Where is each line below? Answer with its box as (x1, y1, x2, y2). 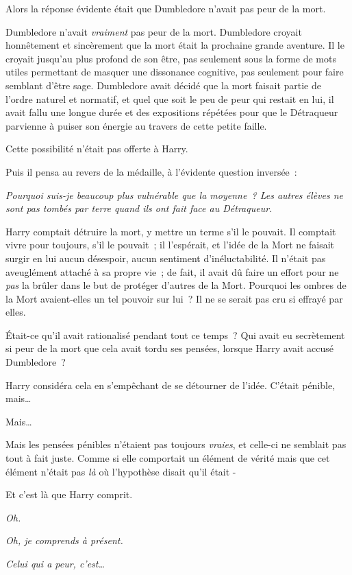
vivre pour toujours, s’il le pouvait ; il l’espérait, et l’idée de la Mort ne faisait (5, 237, 335, 252)
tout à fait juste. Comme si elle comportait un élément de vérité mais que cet (5, 451, 330, 465)
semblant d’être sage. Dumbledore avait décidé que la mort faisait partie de (5, 78, 321, 92)
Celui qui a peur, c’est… (5, 556, 105, 570)
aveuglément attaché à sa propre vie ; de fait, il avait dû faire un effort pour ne (5, 264, 339, 279)
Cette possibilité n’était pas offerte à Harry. (5, 141, 188, 156)
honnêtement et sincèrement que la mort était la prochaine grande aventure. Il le (5, 38, 344, 52)
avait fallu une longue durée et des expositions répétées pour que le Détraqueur (5, 105, 338, 119)
